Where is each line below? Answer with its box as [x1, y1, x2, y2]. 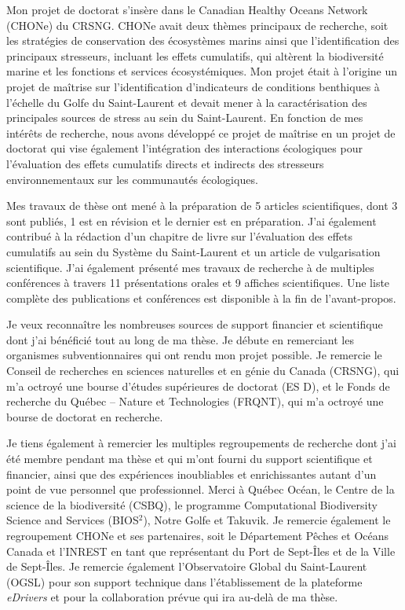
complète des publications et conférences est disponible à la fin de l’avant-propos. [6, 289, 396, 306]
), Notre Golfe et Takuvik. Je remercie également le [143, 512, 391, 528]
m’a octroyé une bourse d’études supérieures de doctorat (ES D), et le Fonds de [6, 377, 390, 394]
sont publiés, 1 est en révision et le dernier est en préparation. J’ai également [6, 212, 377, 229]
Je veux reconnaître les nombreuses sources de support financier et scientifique [6, 316, 383, 333]
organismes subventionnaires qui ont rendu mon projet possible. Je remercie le [6, 347, 382, 363]
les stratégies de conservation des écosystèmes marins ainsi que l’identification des [6, 32, 400, 49]
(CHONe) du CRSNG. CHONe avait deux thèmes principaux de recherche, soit [6, 17, 389, 33]
